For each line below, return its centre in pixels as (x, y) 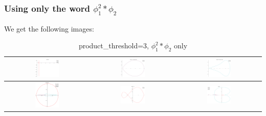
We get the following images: (49, 28)
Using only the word (47, 8)
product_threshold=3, (114, 46)
